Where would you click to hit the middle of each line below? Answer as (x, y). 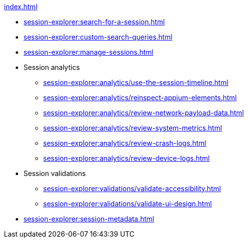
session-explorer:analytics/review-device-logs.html (126, 158)
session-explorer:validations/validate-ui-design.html (128, 204)
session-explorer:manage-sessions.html (88, 52)
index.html (21, 7)
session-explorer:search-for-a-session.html (94, 22)
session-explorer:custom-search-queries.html (98, 37)
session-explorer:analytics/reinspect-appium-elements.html (140, 98)
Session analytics (52, 67)
